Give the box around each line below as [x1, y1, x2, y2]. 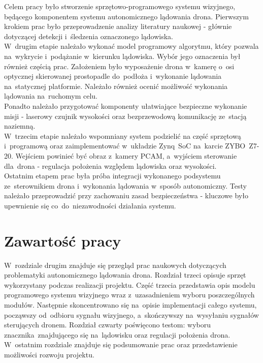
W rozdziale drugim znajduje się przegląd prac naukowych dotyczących [4, 259, 226, 270]
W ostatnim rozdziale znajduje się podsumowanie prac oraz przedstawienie [4, 339, 238, 350]
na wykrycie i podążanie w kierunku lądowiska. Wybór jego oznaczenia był [4, 50, 241, 61]
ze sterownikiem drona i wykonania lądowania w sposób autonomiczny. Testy [4, 180, 247, 191]
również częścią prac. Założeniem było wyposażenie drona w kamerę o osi [4, 60, 235, 71]
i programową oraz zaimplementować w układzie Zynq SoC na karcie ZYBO [4, 140, 246, 151]
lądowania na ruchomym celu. [4, 90, 97, 101]
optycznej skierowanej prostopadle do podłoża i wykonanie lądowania [4, 71, 222, 81]
